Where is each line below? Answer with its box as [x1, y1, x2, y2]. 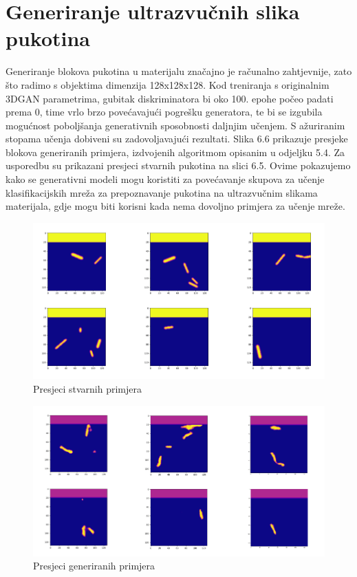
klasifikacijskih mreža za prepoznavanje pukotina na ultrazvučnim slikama [6, 185, 318, 199]
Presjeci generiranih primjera [33, 558, 155, 573]
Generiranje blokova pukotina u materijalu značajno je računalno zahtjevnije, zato [6, 64, 352, 78]
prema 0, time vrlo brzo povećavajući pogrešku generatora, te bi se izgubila [6, 105, 323, 119]
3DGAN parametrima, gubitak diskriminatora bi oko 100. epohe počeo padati [6, 91, 334, 105]
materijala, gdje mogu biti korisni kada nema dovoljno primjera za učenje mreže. [6, 199, 345, 213]
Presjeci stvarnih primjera [33, 381, 142, 395]
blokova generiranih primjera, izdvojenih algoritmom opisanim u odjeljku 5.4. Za [6, 144, 345, 159]
